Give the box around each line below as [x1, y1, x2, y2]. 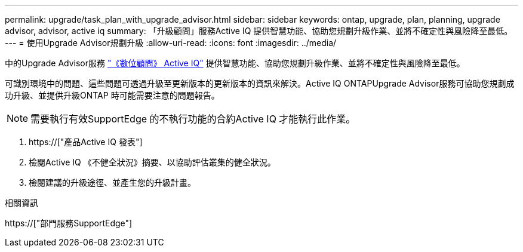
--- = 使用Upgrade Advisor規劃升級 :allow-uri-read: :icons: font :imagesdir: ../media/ [5, 38, 337, 48]
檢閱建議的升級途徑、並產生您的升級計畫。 [29, 177, 196, 188]
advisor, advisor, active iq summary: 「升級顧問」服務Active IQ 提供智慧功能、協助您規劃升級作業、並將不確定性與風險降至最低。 [5, 26, 513, 36]
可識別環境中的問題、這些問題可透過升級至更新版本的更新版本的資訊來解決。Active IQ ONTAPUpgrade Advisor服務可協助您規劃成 [5, 78, 515, 88]
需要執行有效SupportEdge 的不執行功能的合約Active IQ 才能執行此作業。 [30, 113, 356, 125]
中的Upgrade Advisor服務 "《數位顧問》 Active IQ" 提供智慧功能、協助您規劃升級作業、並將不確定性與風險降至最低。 [5, 58, 465, 68]
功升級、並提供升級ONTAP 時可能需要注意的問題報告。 [5, 90, 220, 100]
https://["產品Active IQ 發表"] [29, 137, 143, 147]
